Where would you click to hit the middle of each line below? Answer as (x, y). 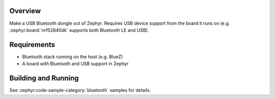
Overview (25, 11)
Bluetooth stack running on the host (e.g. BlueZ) (73, 57)
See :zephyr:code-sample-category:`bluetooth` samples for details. (80, 90)
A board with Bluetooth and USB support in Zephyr (75, 64)
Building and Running (44, 78)
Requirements (32, 45)
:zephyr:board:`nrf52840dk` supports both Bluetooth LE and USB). (79, 30)
